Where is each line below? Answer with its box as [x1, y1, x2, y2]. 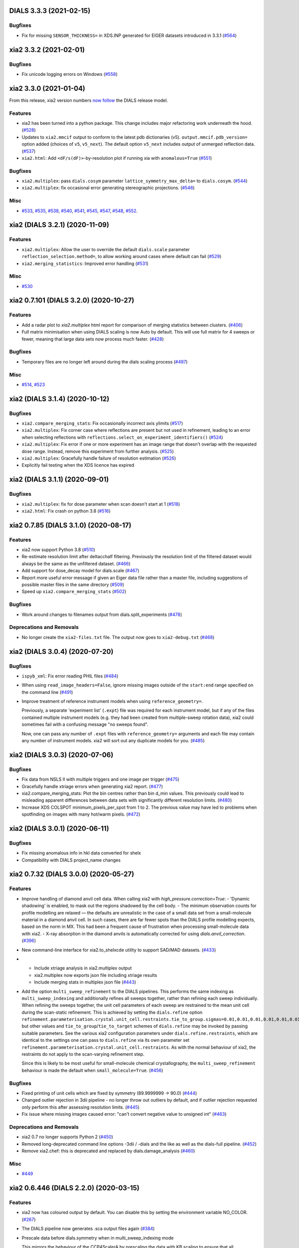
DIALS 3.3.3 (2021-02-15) [9, 6, 91, 15]
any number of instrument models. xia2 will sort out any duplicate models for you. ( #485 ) [21, 738, 205, 743]
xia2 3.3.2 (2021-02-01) [9, 45, 85, 54]
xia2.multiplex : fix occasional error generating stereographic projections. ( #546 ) [21, 185, 195, 191]
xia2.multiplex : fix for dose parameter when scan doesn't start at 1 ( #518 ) [21, 501, 180, 507]
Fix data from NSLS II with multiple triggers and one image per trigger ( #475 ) [21, 776, 179, 782]
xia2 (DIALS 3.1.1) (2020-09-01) [9, 475, 109, 484]
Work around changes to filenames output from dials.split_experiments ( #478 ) [21, 612, 182, 618]
